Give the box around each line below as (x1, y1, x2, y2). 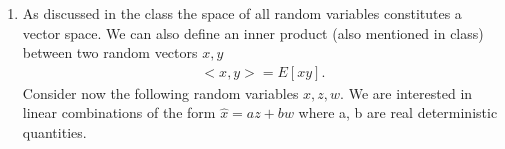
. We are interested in (340, 82, 473, 103)
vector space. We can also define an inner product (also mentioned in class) (22, 22, 484, 43)
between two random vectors (22, 42, 198, 63)
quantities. (22, 122, 87, 142)
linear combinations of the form (22, 102, 216, 123)
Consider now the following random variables (22, 82, 299, 103)
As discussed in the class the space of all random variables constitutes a (22, 3, 462, 23)
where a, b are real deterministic (298, 102, 498, 123)
